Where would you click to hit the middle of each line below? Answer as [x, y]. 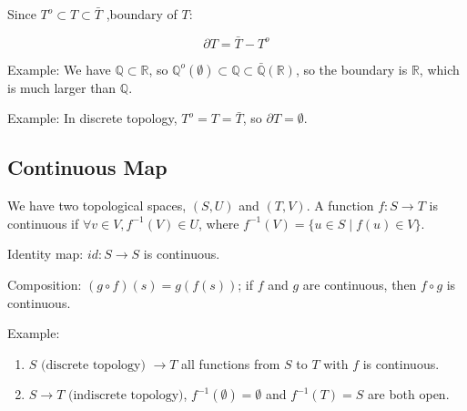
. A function [340, 205]
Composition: [45, 284]
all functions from [231, 363]
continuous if [43, 223]
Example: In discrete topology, [92, 118]
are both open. [409, 394]
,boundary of [142, 14]
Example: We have [59, 69]
